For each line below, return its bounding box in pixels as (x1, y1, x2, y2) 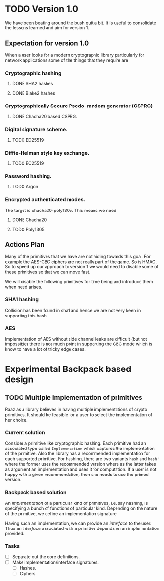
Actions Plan (5, 240, 45, 249)
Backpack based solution (5, 489, 67, 496)
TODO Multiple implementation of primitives (5, 394, 143, 402)
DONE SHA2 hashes (12, 81, 53, 87)
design (5, 374, 34, 385)
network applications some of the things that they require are (5, 57, 129, 63)
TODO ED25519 (12, 137, 44, 143)
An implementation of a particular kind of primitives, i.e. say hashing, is (5, 500, 148, 506)
